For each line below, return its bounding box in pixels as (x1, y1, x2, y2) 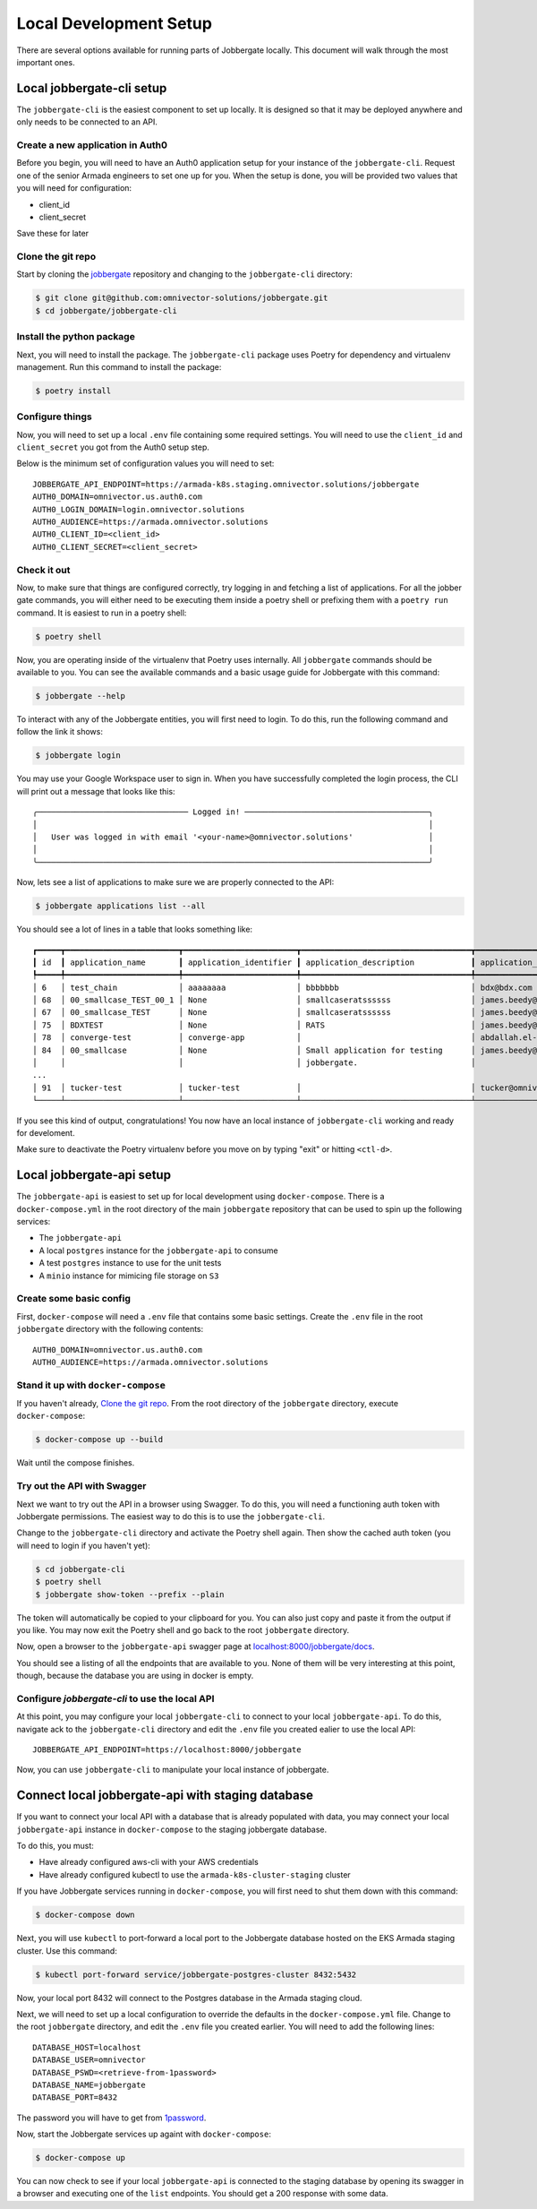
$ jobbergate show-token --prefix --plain (35, 1589, 225, 1599)
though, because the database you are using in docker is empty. (16, 1671, 254, 1681)
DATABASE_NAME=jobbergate (32, 2079, 147, 2090)
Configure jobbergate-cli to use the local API (16, 1692, 215, 1705)
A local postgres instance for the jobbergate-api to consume (38, 1245, 278, 1256)
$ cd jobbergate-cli (35, 1564, 125, 1574)
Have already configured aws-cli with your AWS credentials (38, 1857, 259, 1868)
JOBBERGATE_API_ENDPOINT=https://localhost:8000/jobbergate (32, 1744, 302, 1755)
